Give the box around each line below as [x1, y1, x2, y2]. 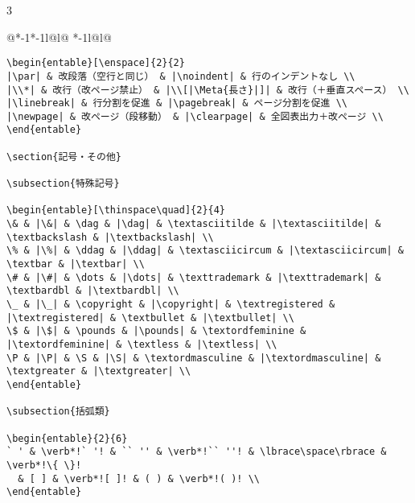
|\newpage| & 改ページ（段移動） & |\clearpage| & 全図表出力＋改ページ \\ [6, 110, 384, 122]
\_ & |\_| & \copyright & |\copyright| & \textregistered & [6, 299, 335, 310]
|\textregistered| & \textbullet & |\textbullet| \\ [6, 311, 294, 324]
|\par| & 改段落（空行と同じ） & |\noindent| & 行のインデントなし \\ [6, 70, 355, 82]
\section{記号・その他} [6, 150, 121, 163]
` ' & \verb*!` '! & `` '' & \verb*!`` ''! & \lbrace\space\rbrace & [6, 446, 387, 458]
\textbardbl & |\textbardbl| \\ [6, 285, 179, 297]
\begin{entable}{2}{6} [6, 432, 128, 444]
